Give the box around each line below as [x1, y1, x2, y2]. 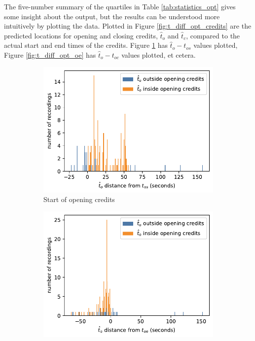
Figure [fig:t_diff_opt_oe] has [4, 49, 96, 60]
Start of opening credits [43, 194, 115, 205]
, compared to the [186, 30, 240, 40]
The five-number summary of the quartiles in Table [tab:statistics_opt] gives [4, 1, 236, 11]
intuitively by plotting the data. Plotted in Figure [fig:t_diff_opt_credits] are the [4, 21, 252, 31]
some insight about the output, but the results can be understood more [4, 11, 220, 21]
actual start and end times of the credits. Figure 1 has [4, 40, 168, 50]
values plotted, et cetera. [121, 49, 196, 60]
